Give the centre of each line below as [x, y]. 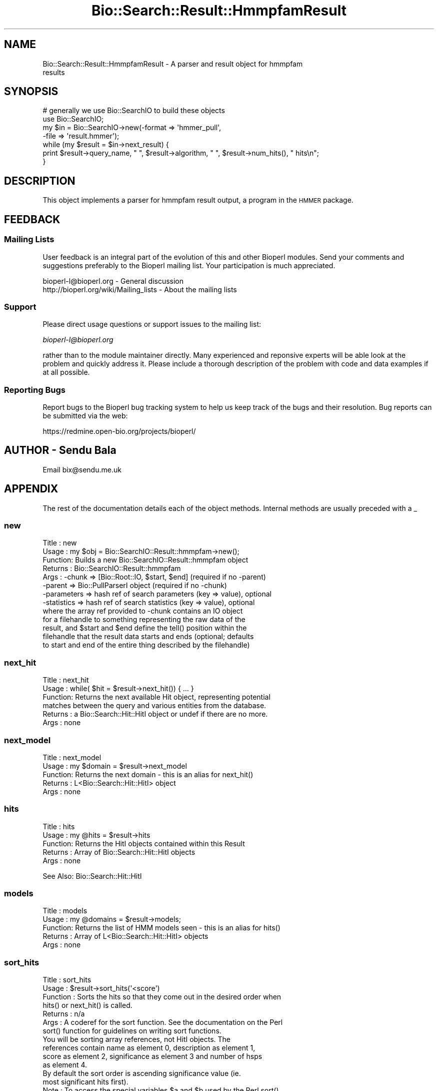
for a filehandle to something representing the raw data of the [144, 620]
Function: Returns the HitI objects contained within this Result [144, 843]
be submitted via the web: [85, 416]
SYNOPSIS [31, 92]
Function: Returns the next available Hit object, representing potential [156, 697]
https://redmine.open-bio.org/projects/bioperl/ [119, 431]
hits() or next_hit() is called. [87, 1005]
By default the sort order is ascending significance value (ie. [142, 1073]
